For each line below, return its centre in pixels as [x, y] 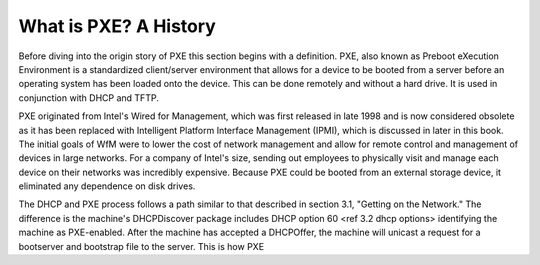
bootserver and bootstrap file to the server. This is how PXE [141, 246]
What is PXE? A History [117, 26]
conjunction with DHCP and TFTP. [88, 97]
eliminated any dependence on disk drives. [107, 186]
